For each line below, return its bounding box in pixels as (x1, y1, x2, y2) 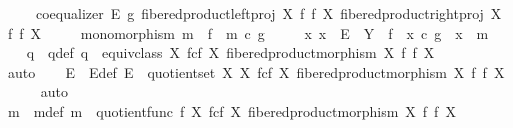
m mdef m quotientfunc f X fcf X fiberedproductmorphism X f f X (7, 100, 456, 121)
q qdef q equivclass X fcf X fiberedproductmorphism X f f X (26, 42, 435, 63)
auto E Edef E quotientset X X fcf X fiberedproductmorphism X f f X (7, 61, 505, 82)
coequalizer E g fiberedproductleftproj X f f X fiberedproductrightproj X (35, 3, 502, 23)
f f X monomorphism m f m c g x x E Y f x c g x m (7, 22, 489, 43)
